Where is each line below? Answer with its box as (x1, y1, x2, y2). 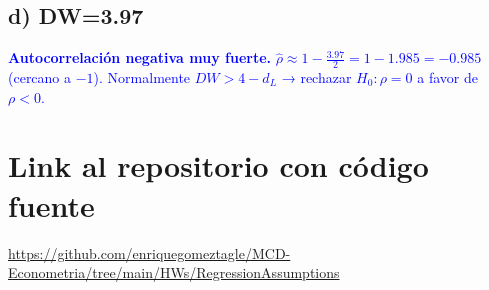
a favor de (417, 67, 478, 88)
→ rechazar (281, 67, 352, 88)
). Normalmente (93, 67, 191, 88)
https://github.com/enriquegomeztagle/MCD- (8, 242, 291, 263)
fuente (8, 184, 95, 225)
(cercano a (8, 67, 72, 88)
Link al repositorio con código (8, 145, 429, 186)
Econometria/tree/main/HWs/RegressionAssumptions (8, 262, 340, 283)
